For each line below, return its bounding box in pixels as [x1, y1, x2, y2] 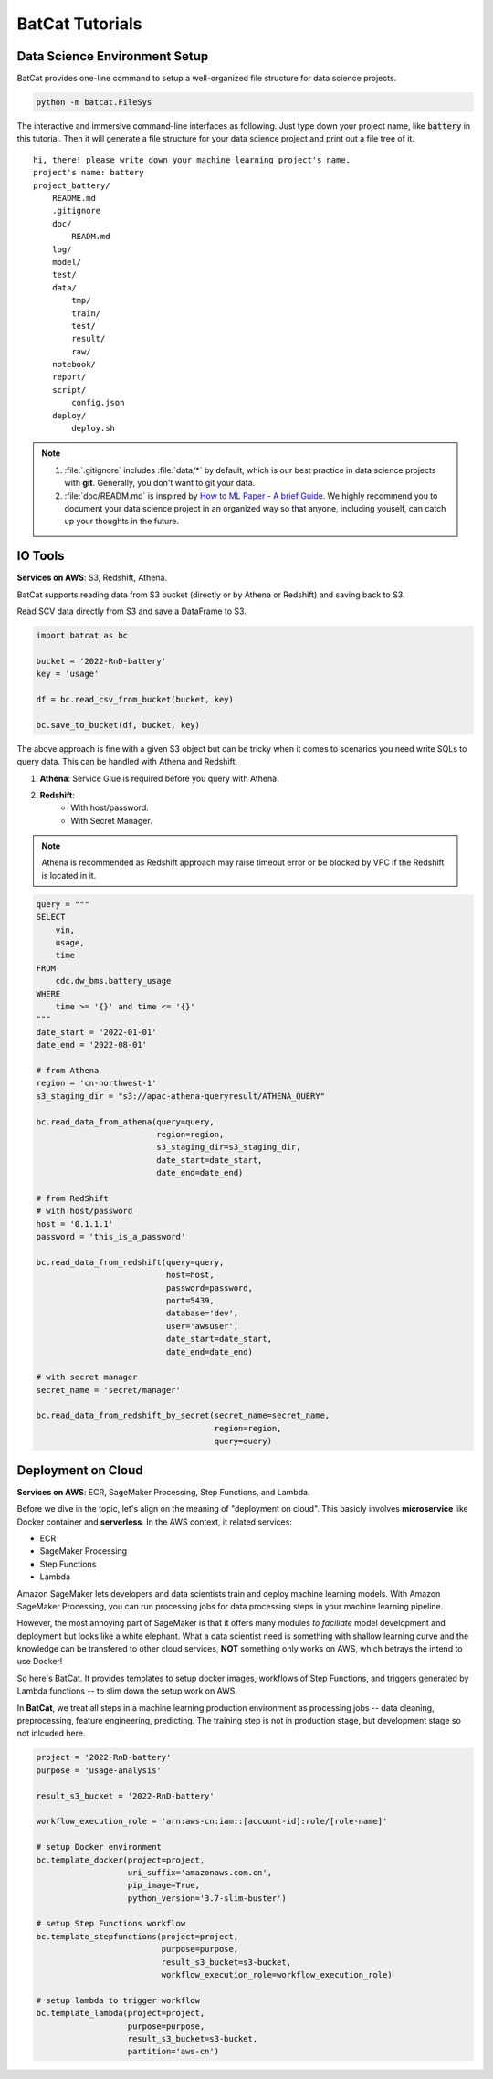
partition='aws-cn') [127, 2046, 219, 2057]
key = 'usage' [36, 669, 100, 680]
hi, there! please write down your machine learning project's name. [33, 154, 351, 164]
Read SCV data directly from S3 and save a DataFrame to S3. [16, 606, 246, 617]
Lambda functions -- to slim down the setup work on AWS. [16, 1685, 237, 1696]
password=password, [165, 1282, 253, 1293]
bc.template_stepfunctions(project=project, [36, 1931, 239, 1941]
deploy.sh [71, 423, 116, 434]
